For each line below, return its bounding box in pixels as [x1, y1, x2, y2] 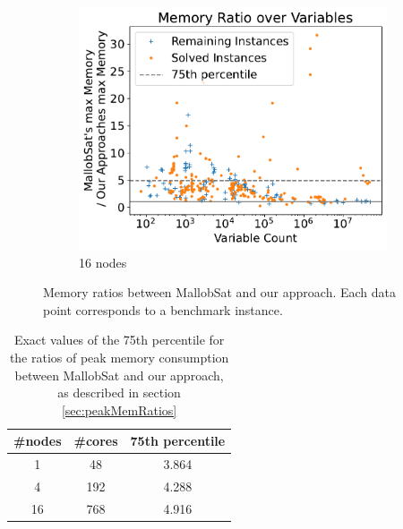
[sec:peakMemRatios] [61, 400, 177, 419]
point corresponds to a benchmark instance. [43, 300, 283, 319]
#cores [73, 431, 118, 450]
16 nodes [79, 252, 127, 271]
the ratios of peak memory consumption [9, 347, 229, 366]
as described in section [57, 383, 181, 402]
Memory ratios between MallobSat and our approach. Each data [43, 283, 397, 302]
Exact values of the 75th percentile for [13, 330, 225, 349]
